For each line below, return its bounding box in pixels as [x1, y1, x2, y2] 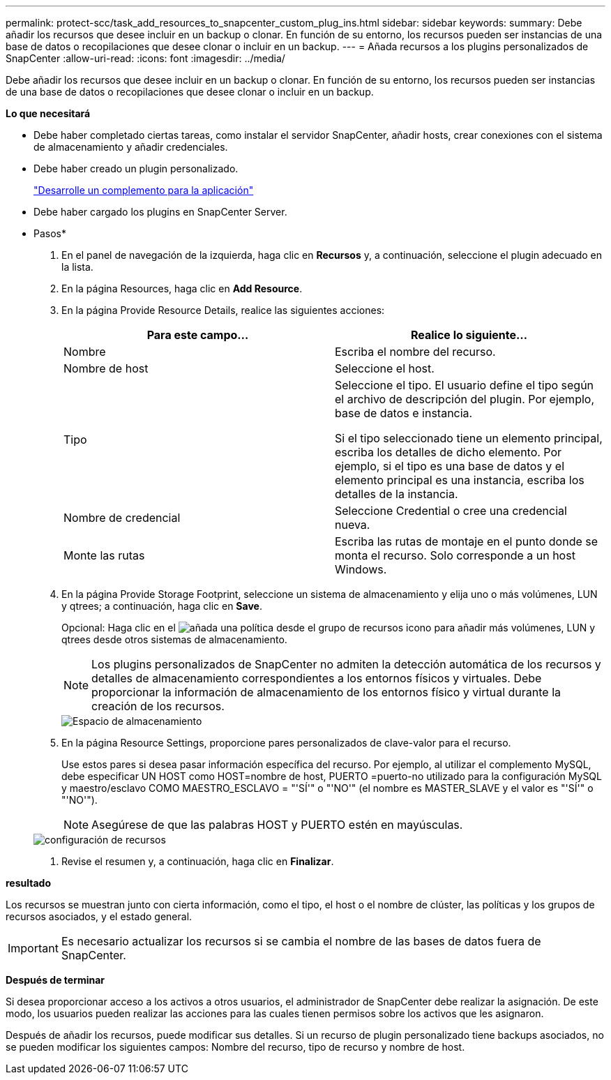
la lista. [61, 261, 93, 273]
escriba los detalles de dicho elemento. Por [335, 445, 562, 459]
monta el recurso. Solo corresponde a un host [335, 548, 575, 562]
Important [8, 941, 59, 955]
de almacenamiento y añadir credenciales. [33, 141, 228, 153]
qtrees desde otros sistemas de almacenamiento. [61, 633, 287, 645]
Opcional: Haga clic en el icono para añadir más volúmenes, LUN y [61, 622, 596, 633]
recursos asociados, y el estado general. [6, 910, 193, 922]
